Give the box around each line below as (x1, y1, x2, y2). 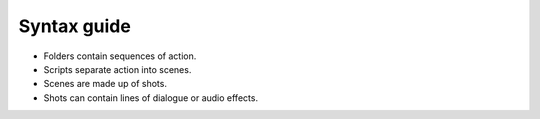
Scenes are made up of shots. (43, 78, 167, 90)
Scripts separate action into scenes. (43, 63, 192, 75)
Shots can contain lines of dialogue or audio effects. (43, 91, 259, 104)
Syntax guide (18, 15, 132, 37)
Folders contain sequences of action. (43, 50, 197, 62)
